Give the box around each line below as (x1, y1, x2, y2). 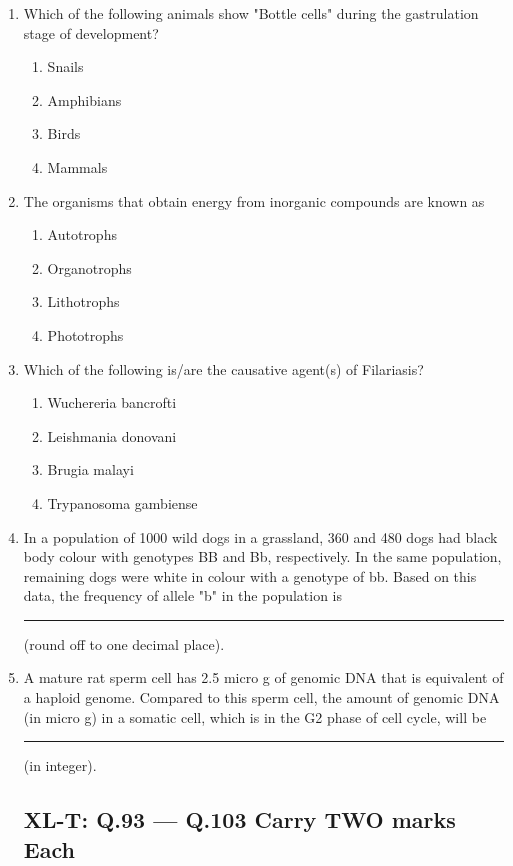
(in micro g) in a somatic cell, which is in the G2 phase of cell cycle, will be (23, 706, 487, 727)
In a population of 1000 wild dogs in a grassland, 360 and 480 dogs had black (23, 526, 498, 547)
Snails (47, 56, 84, 77)
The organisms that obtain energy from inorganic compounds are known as (23, 190, 485, 211)
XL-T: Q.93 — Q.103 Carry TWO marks (23, 804, 456, 835)
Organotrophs (47, 257, 132, 278)
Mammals (47, 156, 108, 177)
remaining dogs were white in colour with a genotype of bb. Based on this (23, 565, 477, 586)
